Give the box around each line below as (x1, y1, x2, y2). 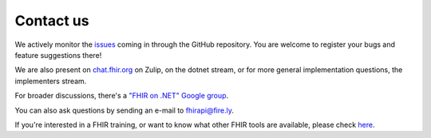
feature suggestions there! (14, 50, 102, 59)
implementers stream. (14, 76, 87, 86)
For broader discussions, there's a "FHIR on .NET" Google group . (14, 91, 229, 101)
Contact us (14, 12, 89, 29)
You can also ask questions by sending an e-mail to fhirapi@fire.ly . (14, 105, 235, 115)
